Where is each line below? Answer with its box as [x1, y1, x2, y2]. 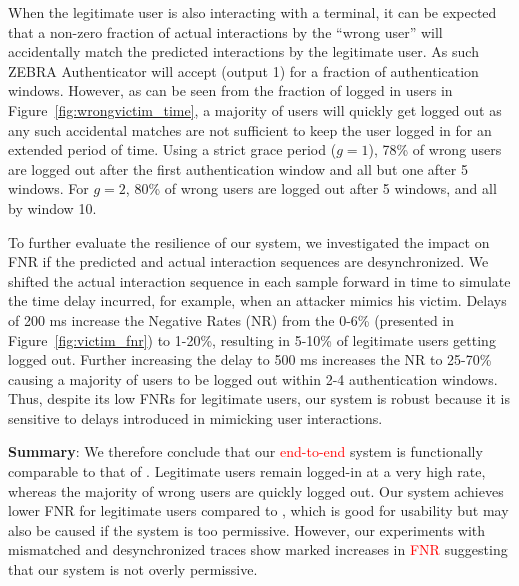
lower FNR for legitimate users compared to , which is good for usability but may [8, 500, 509, 521]
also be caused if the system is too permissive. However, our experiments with [8, 519, 486, 540]
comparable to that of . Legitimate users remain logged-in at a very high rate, [8, 461, 486, 482]
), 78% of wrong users [368, 139, 502, 160]
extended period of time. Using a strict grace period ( [8, 139, 337, 160]
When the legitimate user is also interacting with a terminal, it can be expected [8, 2, 497, 22]
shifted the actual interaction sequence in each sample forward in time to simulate [8, 270, 511, 291]
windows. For [8, 178, 89, 199]
